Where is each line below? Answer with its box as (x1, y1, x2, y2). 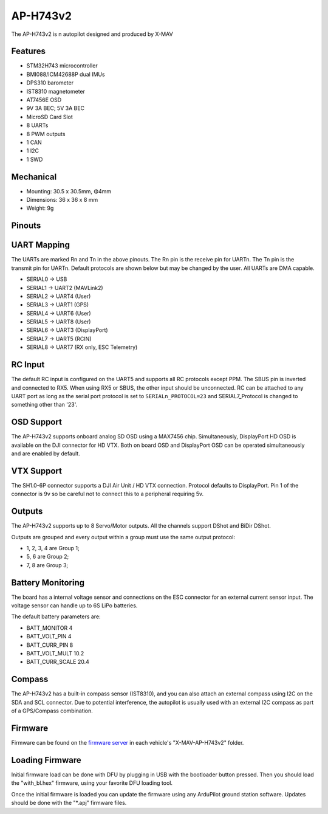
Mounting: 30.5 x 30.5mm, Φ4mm (26, 187, 112, 195)
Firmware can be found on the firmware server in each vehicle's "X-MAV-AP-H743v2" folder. (11, 739, 244, 747)
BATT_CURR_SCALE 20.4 (26, 658, 89, 666)
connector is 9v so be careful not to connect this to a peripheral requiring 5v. (11, 490, 204, 498)
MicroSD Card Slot (26, 113, 73, 120)
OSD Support (11, 417, 62, 427)
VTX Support (11, 466, 63, 476)
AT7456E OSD (26, 96, 62, 103)
